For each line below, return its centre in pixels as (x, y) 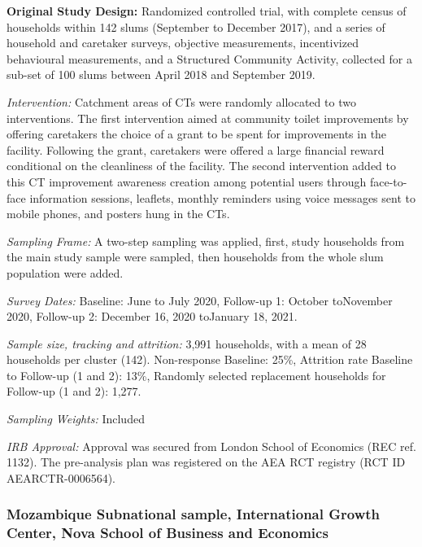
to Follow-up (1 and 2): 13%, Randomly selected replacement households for (196, 375)
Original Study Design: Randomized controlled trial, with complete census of (207, 11)
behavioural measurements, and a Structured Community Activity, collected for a (209, 58)
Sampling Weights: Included (76, 419)
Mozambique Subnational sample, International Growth (194, 514)
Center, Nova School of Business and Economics (167, 533)
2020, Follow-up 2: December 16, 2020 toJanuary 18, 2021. (152, 316)
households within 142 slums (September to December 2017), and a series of (196, 26)
